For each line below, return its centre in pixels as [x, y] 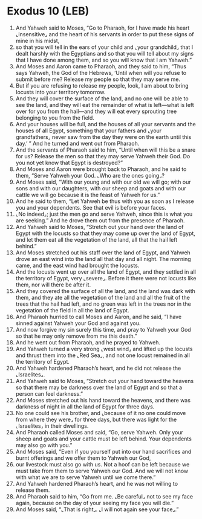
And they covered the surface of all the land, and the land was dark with [106, 291]
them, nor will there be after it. [53, 285]
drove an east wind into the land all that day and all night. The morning [103, 259]
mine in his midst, [37, 40]
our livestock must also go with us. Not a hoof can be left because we [103, 464]
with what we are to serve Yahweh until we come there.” [86, 477]
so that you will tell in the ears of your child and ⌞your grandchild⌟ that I [104, 47]
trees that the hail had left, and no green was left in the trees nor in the [103, 304]
